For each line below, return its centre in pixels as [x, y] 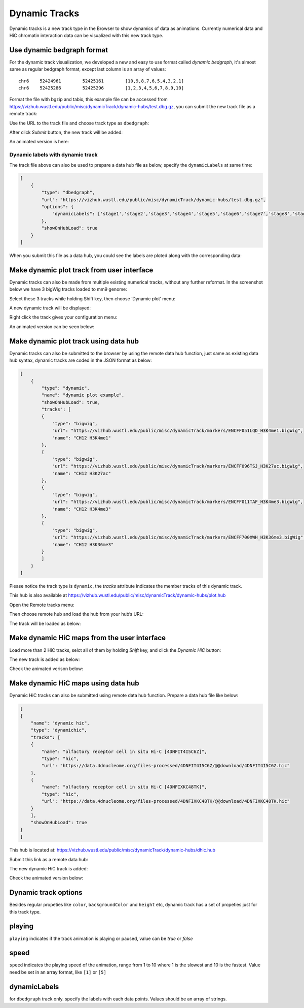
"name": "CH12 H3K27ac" [82, 473]
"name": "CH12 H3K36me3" [83, 544]
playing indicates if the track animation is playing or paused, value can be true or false [101, 938]
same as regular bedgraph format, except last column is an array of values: [88, 69]
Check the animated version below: [46, 878]
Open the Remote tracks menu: [42, 605]
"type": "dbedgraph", [68, 193]
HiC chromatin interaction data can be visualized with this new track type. [86, 35]
